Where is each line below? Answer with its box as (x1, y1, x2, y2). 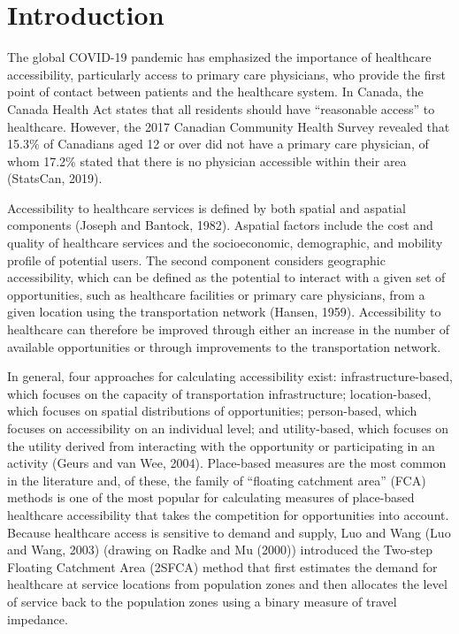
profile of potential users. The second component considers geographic (7, 250, 386, 269)
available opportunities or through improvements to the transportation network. (7, 337, 441, 355)
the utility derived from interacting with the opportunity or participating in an (7, 436, 435, 454)
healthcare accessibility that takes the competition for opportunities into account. (7, 505, 449, 523)
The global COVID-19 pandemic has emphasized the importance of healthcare (7, 48, 432, 66)
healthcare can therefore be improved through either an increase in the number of (7, 320, 450, 339)
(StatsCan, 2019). (7, 169, 103, 187)
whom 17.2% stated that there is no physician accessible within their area (7, 151, 407, 170)
